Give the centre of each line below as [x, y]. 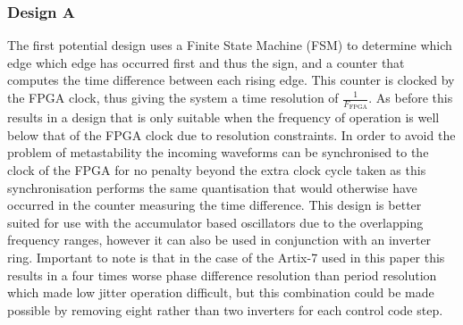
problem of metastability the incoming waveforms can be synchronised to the [218, 152]
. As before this [411, 97]
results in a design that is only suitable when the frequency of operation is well [223, 117]
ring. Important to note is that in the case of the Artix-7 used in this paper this [226, 257]
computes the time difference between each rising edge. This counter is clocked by [231, 80]
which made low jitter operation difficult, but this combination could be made [221, 292]
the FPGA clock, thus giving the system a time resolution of [173, 97]
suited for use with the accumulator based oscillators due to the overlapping [215, 222]
